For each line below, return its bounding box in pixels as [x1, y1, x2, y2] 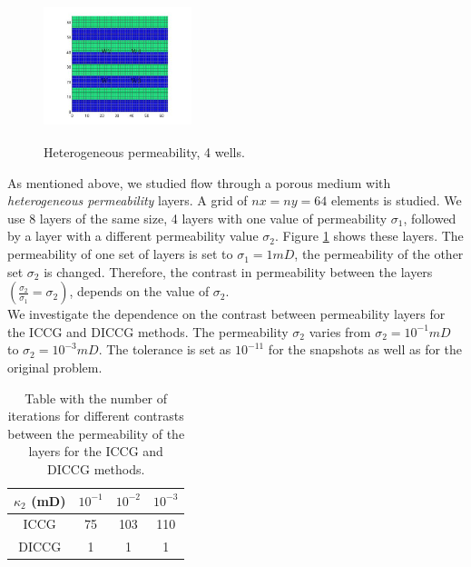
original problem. [7, 358, 103, 377]
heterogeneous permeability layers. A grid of [7, 191, 248, 210]
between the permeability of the [7, 423, 185, 443]
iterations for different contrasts [7, 406, 184, 425]
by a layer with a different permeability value [7, 226, 259, 245]
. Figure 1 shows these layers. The [274, 226, 464, 245]
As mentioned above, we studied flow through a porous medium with [7, 173, 391, 192]
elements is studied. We [330, 191, 462, 210]
